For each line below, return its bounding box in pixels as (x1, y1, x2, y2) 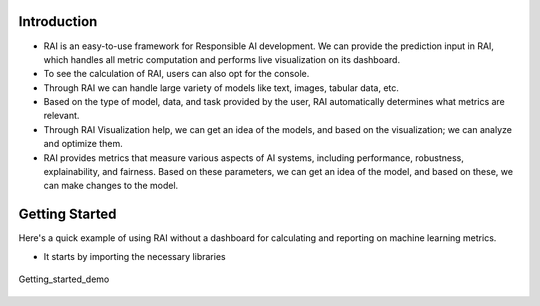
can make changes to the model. (43, 180, 179, 192)
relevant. (43, 110, 80, 122)
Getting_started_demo (18, 273, 110, 285)
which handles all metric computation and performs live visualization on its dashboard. (43, 53, 400, 65)
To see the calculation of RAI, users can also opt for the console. (43, 68, 310, 80)
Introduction (18, 13, 98, 30)
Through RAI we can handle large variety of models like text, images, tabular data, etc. (43, 81, 400, 94)
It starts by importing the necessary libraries (43, 250, 226, 262)
